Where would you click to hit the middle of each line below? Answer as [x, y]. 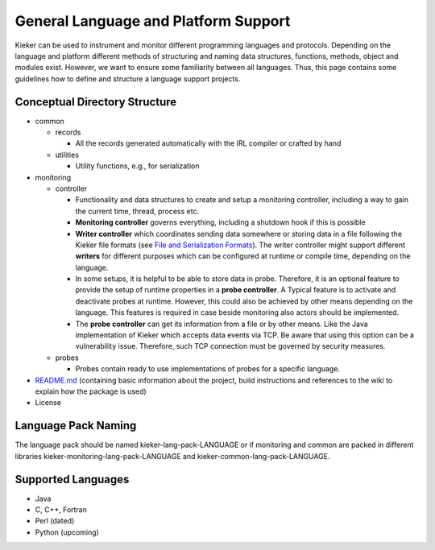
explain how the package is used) [91, 391]
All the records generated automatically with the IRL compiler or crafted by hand [208, 143]
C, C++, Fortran [61, 509]
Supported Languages [72, 479]
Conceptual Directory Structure [96, 102]
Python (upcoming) [67, 532]
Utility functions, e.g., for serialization [137, 166]
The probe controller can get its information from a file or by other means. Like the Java [222, 324]
